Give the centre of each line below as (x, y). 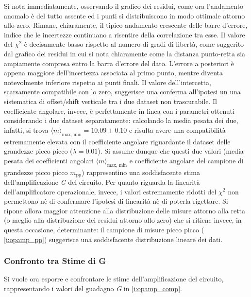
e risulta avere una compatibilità (177, 130)
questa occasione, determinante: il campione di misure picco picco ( (104, 229)
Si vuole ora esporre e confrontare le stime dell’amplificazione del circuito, (114, 279)
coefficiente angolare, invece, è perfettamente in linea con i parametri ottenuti (119, 111)
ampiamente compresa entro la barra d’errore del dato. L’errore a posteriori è (119, 63)
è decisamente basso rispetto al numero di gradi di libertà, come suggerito (134, 44)
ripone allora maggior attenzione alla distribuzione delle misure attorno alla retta (125, 210)
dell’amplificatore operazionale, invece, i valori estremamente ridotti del (110, 191)
